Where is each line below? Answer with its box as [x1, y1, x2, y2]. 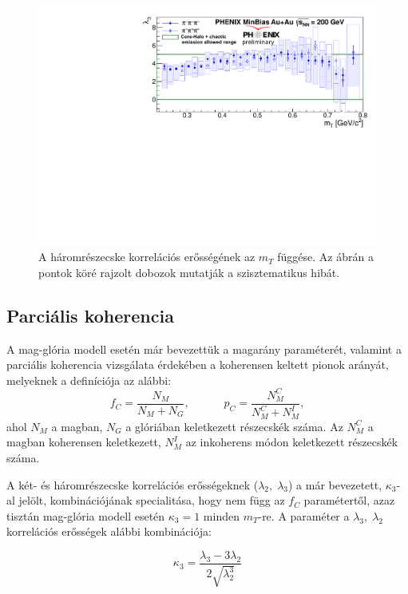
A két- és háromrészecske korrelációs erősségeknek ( [6, 476, 259, 493]
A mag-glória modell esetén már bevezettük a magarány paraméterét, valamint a [6, 340, 402, 357]
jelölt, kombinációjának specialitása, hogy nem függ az [18, 492, 285, 509]
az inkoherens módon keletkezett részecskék [185, 434, 398, 450]
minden [203, 507, 240, 524]
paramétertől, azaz [303, 492, 395, 509]
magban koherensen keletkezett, [6, 434, 161, 450]
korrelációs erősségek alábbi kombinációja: [6, 523, 212, 540]
